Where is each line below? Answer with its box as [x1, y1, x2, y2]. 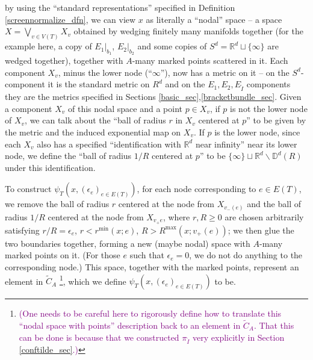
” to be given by [246, 114, 306, 126]
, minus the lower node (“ [58, 66, 152, 78]
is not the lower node [230, 102, 308, 114]
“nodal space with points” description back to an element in [19, 318, 241, 331]
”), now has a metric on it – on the [160, 66, 290, 78]
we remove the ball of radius [5, 197, 110, 210]
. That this [254, 318, 294, 331]
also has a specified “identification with [37, 137, 181, 150]
